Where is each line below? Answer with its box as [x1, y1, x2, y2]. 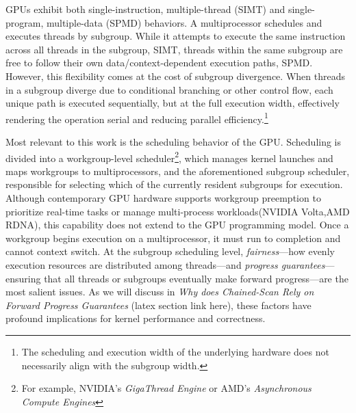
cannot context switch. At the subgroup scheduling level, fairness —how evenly [5, 244, 335, 258]
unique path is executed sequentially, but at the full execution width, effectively [5, 96, 340, 110]
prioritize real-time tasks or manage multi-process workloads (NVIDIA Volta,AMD [5, 204, 350, 218]
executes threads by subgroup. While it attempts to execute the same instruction [5, 29, 346, 43]
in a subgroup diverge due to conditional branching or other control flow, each [5, 82, 333, 96]
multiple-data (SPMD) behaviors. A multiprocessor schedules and [46, 15, 322, 29]
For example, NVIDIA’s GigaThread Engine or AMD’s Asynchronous [21, 381, 311, 395]
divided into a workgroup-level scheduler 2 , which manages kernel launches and [5, 148, 333, 165]
